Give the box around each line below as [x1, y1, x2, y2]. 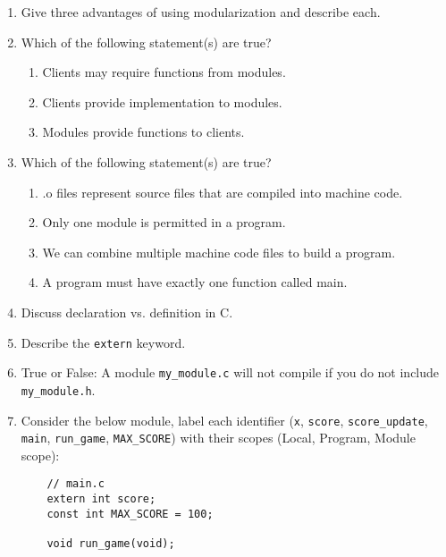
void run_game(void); [46, 537, 175, 551]
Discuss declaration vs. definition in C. [21, 302, 233, 321]
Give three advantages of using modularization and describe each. [21, 3, 381, 21]
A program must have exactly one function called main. [42, 273, 348, 291]
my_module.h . [21, 380, 96, 399]
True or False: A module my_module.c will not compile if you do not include [21, 363, 440, 382]
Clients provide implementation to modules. [42, 92, 282, 111]
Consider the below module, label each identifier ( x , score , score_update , [21, 410, 428, 429]
